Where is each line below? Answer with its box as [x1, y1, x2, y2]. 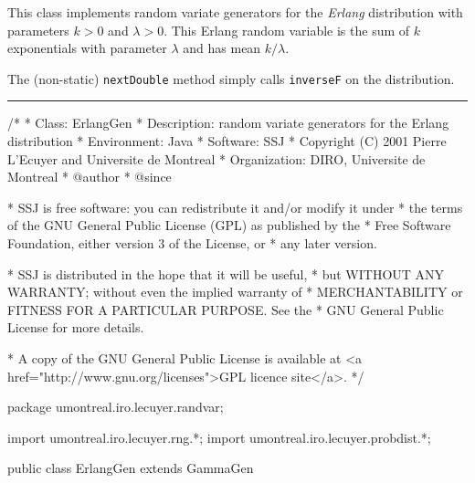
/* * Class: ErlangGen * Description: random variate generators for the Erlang [7, 113, 449, 132]
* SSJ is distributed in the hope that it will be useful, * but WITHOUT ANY [7, 264, 445, 283]
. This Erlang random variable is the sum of [164, 20, 410, 39]
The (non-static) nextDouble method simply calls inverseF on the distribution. [7, 68, 455, 88]
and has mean [183, 38, 261, 58]
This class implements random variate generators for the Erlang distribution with [7, 3, 463, 21]
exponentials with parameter [7, 38, 167, 58]
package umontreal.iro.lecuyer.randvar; [7, 397, 224, 416]
